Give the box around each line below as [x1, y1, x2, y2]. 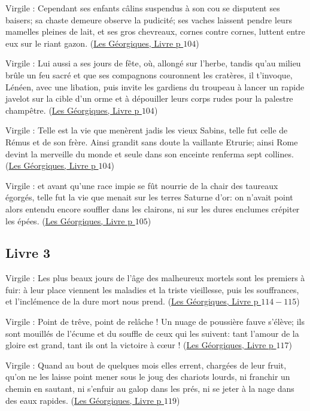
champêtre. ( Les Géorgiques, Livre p [5, 103, 139, 116]
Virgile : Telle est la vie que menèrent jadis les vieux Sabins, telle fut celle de [5, 124, 288, 136]
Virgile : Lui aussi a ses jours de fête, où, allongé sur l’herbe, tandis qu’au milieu [5, 57, 301, 69]
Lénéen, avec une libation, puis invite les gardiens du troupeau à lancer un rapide [5, 80, 305, 93]
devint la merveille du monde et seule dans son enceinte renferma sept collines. [5, 147, 294, 160]
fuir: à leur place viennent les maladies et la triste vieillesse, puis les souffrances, [5, 283, 299, 296]
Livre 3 [5, 243, 51, 262]
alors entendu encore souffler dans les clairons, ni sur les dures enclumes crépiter [5, 202, 300, 215]
